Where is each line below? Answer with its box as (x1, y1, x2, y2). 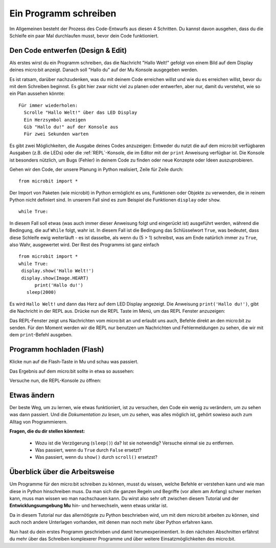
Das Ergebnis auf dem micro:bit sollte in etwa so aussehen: (9, 368, 134, 374)
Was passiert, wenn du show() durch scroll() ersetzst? (35, 454, 158, 460)
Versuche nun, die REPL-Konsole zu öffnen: (9, 377, 102, 384)
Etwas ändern (9, 391, 55, 399)
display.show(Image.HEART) (21, 275, 89, 281)
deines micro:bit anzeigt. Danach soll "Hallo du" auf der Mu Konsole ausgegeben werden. (9, 67, 199, 73)
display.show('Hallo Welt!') (21, 268, 95, 274)
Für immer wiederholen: (18, 103, 78, 108)
